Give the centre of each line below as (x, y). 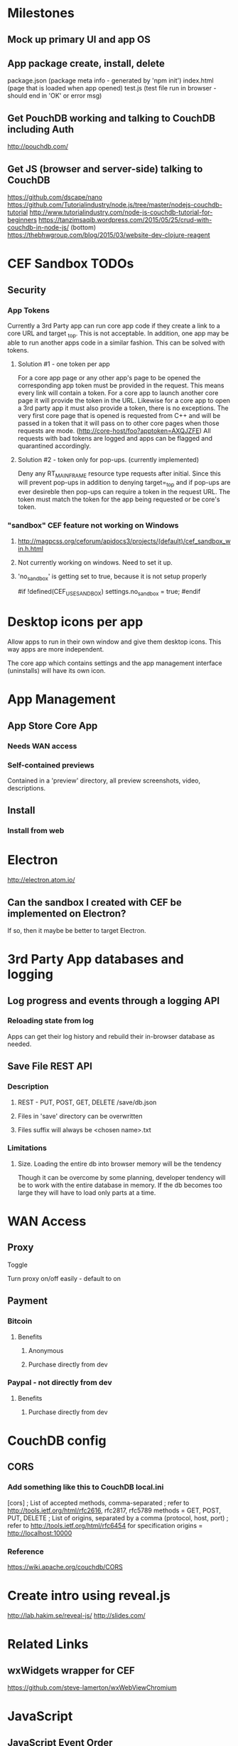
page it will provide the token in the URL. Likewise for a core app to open (124, 400)
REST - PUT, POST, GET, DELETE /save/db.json (87, 1102)
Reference (26, 1552)
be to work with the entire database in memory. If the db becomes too (120, 1185)
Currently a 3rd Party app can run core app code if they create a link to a (114, 325)
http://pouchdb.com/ (38, 147)
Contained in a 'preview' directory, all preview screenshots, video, (104, 780)
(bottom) (83, 228)
